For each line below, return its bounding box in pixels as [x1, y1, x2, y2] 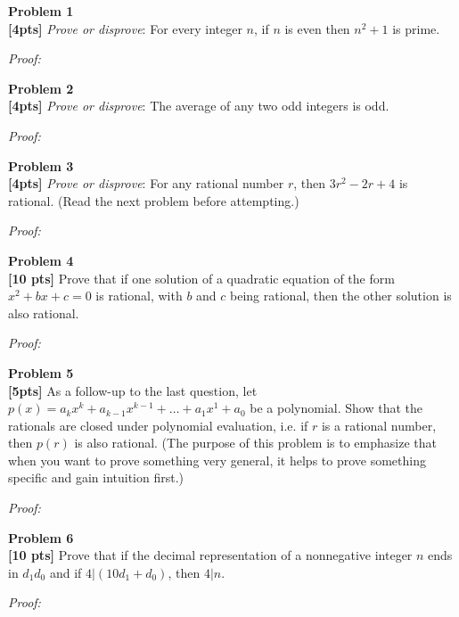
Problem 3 [8, 156, 74, 175]
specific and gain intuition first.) [8, 468, 184, 487]
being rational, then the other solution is [230, 286, 452, 305]
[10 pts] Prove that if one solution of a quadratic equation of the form [8, 268, 395, 287]
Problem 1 [8, 2, 74, 20]
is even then [284, 19, 350, 37]
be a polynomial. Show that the [250, 399, 422, 417]
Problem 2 [8, 78, 74, 97]
